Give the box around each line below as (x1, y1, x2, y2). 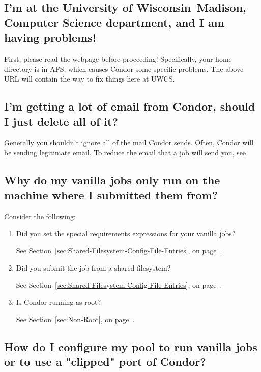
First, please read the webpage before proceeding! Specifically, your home (4, 53, 232, 64)
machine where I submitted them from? (4, 187, 218, 203)
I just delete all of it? (4, 113, 118, 129)
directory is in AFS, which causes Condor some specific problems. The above (4, 63, 244, 74)
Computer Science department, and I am (4, 14, 224, 30)
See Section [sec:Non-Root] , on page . (16, 313, 135, 324)
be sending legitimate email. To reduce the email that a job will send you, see (4, 147, 246, 157)
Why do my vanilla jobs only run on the (4, 172, 220, 188)
